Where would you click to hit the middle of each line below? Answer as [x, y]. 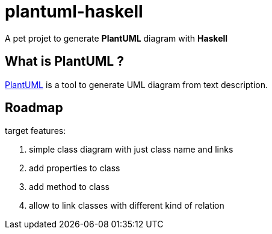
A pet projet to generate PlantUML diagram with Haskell [116, 38]
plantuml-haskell [74, 11]
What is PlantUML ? [64, 62]
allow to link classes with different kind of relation [127, 206]
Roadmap [34, 108]
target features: [36, 131]
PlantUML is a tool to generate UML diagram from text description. [137, 84]
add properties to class [75, 168]
